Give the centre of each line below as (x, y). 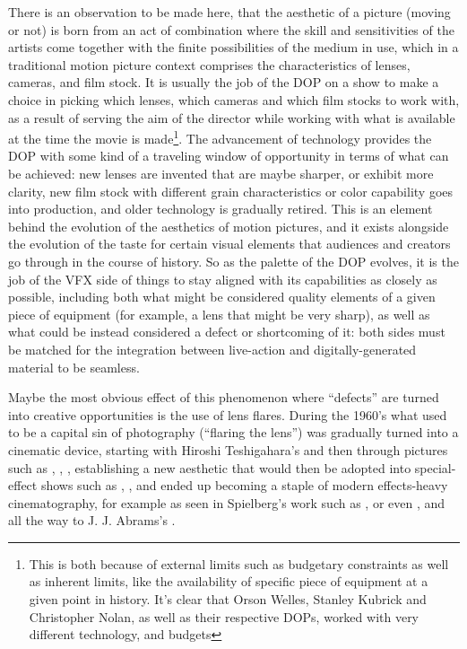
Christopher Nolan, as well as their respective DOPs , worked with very (224, 616)
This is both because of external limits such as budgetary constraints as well (239, 563)
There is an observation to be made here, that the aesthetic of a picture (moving (229, 12)
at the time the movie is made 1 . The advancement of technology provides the (220, 137)
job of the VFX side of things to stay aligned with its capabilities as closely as (223, 279)
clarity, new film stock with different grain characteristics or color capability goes (231, 191)
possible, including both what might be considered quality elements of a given (222, 297)
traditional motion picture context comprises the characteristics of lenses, (209, 64)
